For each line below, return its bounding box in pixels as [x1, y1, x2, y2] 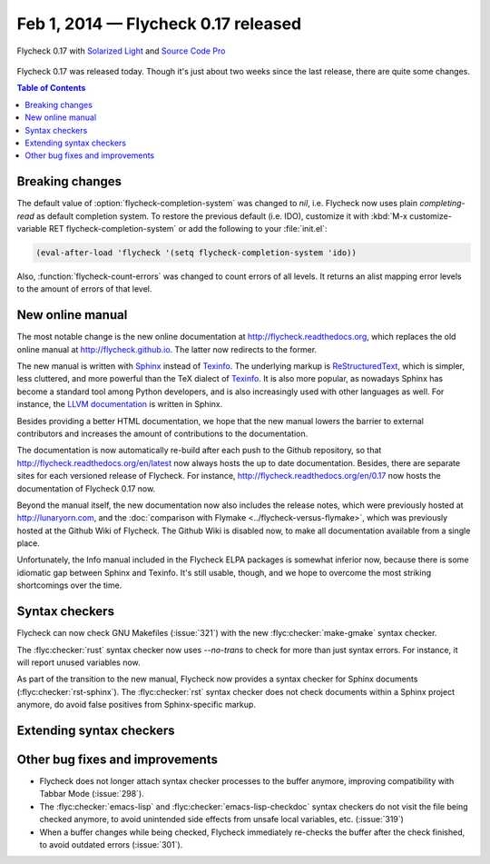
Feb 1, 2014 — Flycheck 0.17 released [16, 14, 302, 34]
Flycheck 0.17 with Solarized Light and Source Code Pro [16, 45, 226, 56]
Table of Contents [16, 83, 86, 94]
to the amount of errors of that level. [16, 283, 152, 294]
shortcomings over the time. [16, 580, 122, 591]
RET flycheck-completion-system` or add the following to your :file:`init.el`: [48, 223, 328, 233]
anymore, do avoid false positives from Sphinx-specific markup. [16, 700, 256, 710]
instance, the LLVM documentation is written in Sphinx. [16, 399, 223, 410]
